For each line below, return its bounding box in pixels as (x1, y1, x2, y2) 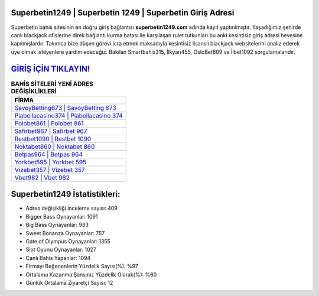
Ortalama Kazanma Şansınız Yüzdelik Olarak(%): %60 (25, 271, 157, 278)
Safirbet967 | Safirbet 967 (14, 127, 87, 135)
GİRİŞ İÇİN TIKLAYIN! (11, 64, 90, 74)
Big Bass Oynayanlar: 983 (25, 222, 89, 229)
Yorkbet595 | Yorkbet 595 (14, 158, 87, 166)
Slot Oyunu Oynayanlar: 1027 (25, 246, 97, 253)
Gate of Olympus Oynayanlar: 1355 (25, 238, 110, 245)
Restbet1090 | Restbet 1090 (14, 135, 92, 143)
